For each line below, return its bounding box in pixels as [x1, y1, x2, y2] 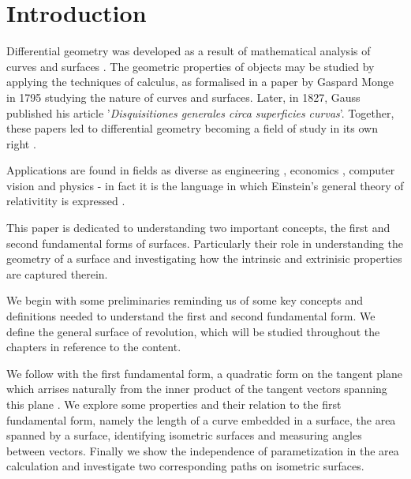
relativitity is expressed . [6, 193, 125, 209]
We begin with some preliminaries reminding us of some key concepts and [6, 292, 363, 309]
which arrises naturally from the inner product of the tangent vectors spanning [6, 380, 387, 397]
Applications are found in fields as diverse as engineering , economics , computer [6, 162, 395, 178]
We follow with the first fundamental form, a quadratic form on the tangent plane [6, 365, 402, 381]
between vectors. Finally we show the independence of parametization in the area [6, 442, 399, 458]
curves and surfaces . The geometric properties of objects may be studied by [6, 58, 375, 74]
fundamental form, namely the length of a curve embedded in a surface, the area [6, 411, 396, 428]
